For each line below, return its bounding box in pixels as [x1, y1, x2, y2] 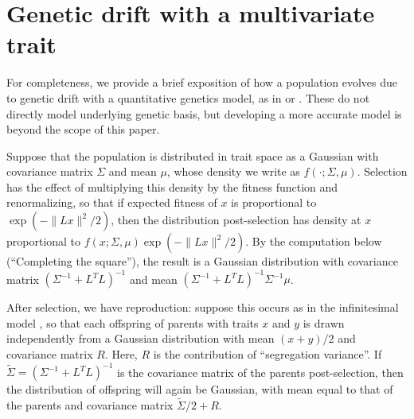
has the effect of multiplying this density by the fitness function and [6, 178, 338, 195]
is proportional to [231, 194, 317, 211]
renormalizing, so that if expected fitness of [6, 194, 217, 211]
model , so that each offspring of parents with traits [6, 314, 259, 331]
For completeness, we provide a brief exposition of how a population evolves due [6, 74, 398, 91]
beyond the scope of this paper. [6, 121, 160, 138]
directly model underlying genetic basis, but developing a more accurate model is [6, 105, 402, 122]
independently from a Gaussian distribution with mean [6, 330, 275, 347]
